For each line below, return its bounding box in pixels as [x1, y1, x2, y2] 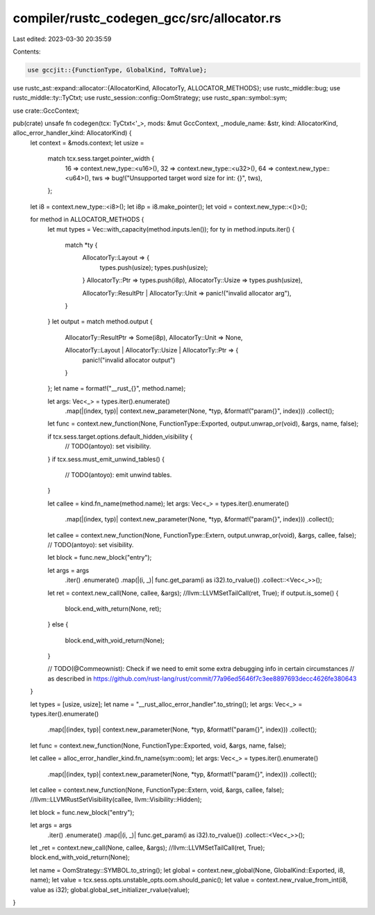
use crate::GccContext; [12, 106, 79, 115]
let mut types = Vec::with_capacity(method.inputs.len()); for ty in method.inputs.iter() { [47, 225, 295, 233]
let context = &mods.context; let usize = [30, 138, 144, 147]
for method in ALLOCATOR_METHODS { [30, 216, 144, 224]
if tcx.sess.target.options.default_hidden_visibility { [47, 432, 193, 441]
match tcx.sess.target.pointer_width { [47, 154, 155, 163]
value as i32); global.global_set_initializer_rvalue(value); [30, 885, 190, 893]
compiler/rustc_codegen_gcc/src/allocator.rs [12, 10, 281, 26]
